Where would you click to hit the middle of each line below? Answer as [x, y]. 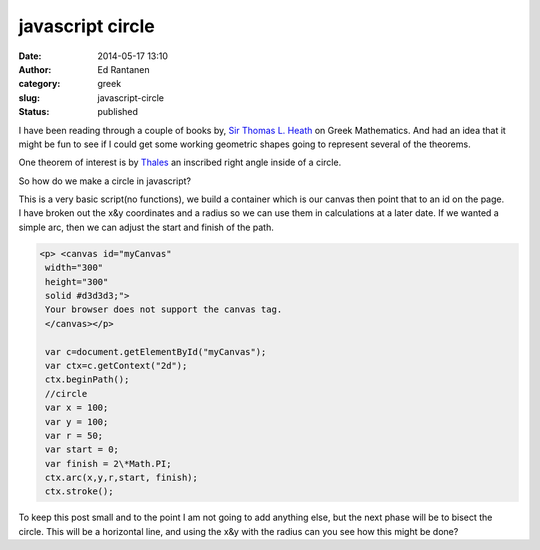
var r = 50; [74, 435]
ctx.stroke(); [79, 491]
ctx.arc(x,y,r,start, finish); [122, 478]
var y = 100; [77, 421]
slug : [29, 97]
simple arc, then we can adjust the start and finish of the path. [146, 227]
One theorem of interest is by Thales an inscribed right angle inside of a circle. [180, 162]
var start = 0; [82, 449]
